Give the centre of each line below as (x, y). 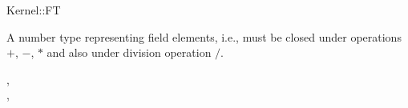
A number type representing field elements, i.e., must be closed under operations (204, 36)
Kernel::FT (34, 10)
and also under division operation (129, 52)
